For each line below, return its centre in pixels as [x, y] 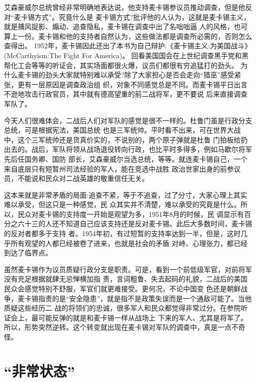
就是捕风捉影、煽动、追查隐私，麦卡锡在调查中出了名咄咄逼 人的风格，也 [122, 26]
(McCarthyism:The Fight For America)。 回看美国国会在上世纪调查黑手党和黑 [126, 55]
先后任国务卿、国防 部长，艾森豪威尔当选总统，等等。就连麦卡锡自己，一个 [126, 158]
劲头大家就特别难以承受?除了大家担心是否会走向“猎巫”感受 [140, 75]
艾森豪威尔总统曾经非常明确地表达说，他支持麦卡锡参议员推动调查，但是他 [125, 7]
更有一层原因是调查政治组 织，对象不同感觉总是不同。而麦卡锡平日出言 [132, 84]
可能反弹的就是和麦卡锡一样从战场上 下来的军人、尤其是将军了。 [143, 317]
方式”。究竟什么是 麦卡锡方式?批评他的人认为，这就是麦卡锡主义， [143, 17]
